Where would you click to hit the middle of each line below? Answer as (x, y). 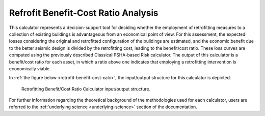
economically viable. (30, 68)
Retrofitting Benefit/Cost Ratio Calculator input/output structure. (86, 89)
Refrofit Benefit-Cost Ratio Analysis (84, 13)
